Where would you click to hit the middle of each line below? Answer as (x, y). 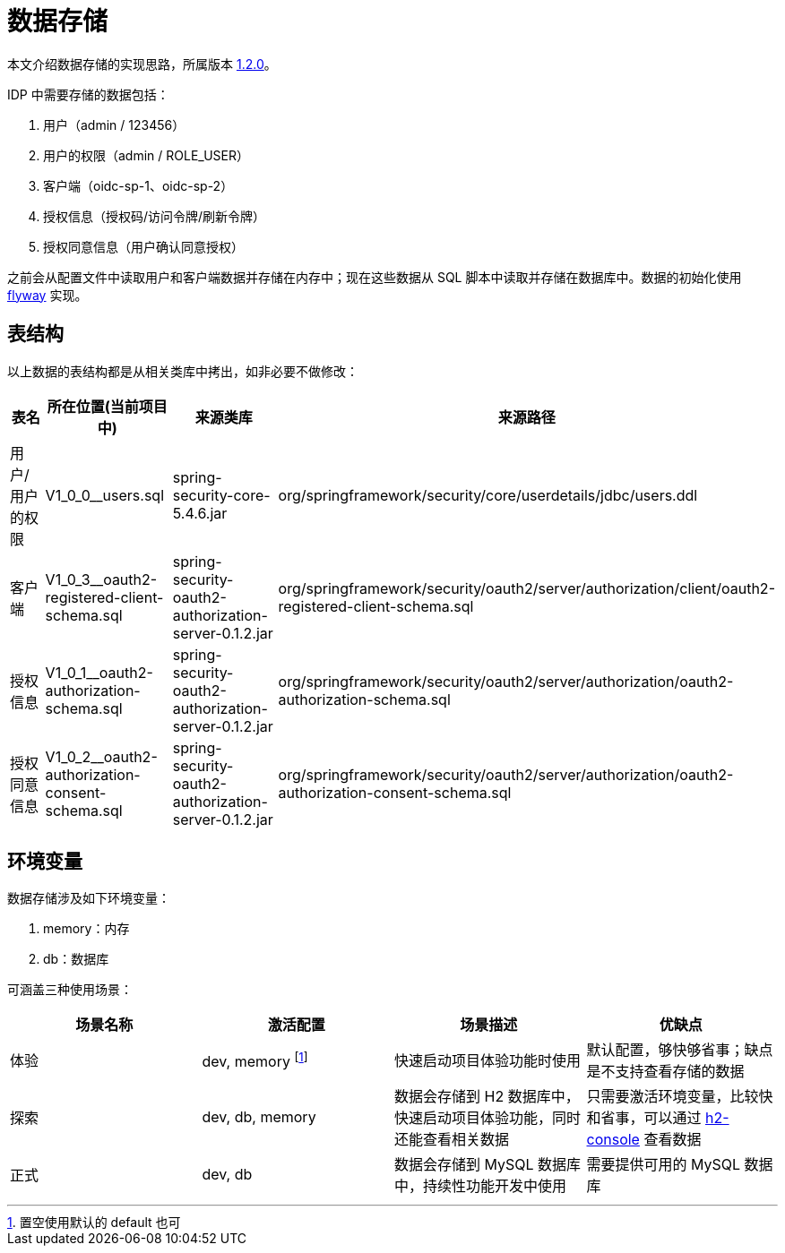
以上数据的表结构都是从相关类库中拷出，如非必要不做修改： (183, 371)
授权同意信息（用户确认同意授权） (143, 246)
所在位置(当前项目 (107, 406)
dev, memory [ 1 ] (255, 1060)
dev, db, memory (259, 1117)
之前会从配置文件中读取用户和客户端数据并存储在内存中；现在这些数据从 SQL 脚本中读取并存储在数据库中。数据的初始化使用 (375, 277)
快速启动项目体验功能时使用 (488, 1061)
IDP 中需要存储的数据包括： (88, 94)
